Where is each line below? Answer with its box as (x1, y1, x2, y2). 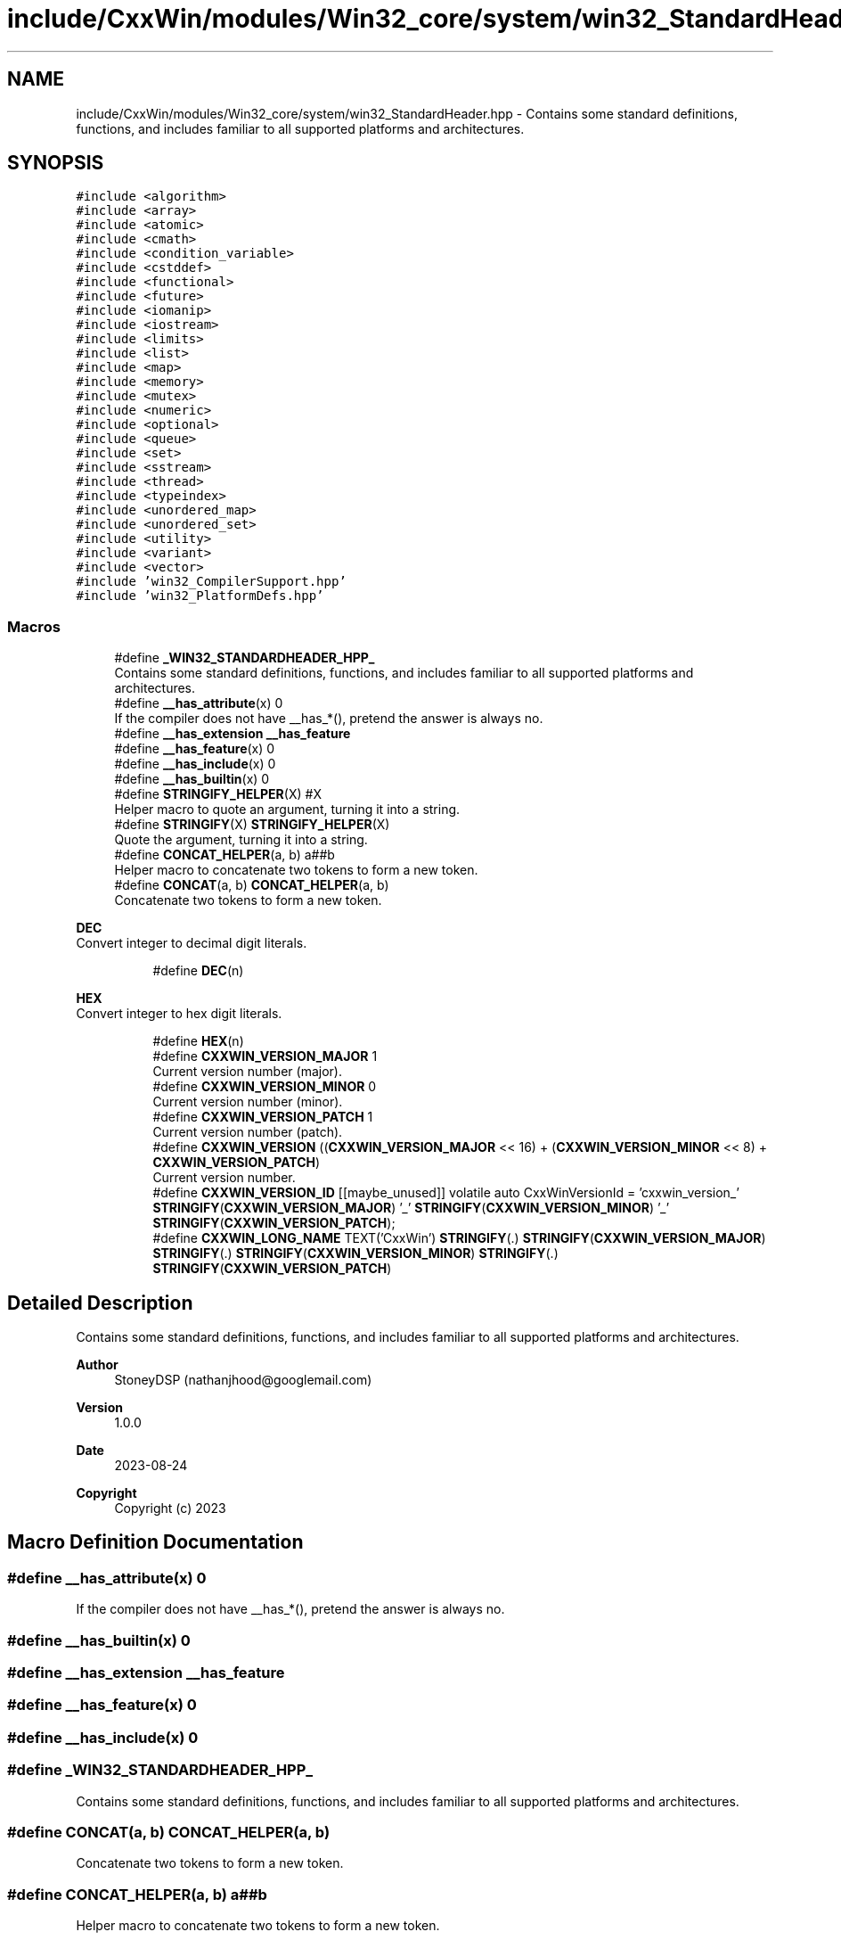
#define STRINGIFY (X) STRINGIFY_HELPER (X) (114, 817, 390, 833)
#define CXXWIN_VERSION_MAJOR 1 (152, 1048, 378, 1065)
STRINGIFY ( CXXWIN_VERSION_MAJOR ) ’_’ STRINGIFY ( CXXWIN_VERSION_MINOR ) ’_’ (152, 1200, 670, 1216)
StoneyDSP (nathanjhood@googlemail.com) (114, 1372, 372, 1388)
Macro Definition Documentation (7, 1531, 304, 1554)
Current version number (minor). (152, 1094, 343, 1110)
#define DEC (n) (152, 963, 244, 979)
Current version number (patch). (152, 1124, 343, 1140)
